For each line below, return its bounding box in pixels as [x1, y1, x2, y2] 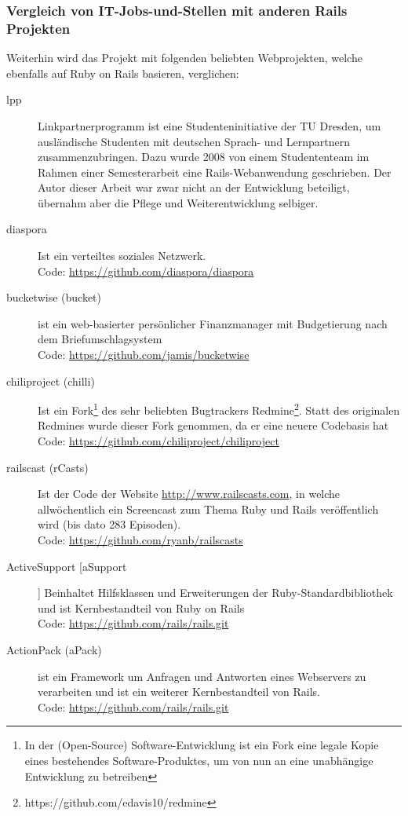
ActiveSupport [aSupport [6, 558, 127, 574]
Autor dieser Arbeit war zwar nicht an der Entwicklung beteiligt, [38, 179, 350, 196]
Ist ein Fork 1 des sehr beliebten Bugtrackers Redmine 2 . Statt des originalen [38, 400, 400, 418]
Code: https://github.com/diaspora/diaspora [38, 262, 254, 279]
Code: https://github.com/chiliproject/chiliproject [38, 433, 279, 449]
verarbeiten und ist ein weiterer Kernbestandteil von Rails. [38, 683, 320, 700]
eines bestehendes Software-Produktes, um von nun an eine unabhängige [24, 752, 373, 768]
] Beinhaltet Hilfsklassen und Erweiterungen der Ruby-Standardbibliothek [38, 584, 393, 601]
